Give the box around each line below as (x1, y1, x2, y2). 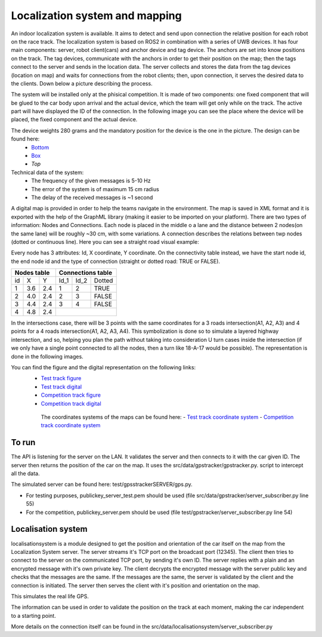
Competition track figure (41, 391, 101, 399)
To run (11, 437, 36, 448)
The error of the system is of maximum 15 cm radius (31, 185, 159, 192)
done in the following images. (11, 353, 83, 360)
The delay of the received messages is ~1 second (31, 194, 153, 201)
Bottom (31, 143, 49, 151)
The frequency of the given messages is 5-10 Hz (31, 177, 151, 185)
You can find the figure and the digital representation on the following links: (11, 364, 196, 371)
